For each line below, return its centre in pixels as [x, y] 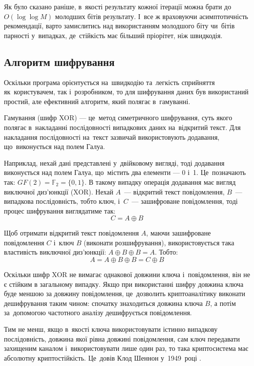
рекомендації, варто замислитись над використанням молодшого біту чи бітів [119, 26]
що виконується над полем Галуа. [54, 146]
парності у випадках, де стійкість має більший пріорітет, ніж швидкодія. [113, 35]
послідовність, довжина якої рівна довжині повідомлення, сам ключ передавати [122, 338]
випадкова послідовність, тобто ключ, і [62, 201]
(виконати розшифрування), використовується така [159, 242]
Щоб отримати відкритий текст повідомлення [72, 233]
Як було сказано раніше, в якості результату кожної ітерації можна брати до [118, 6]
